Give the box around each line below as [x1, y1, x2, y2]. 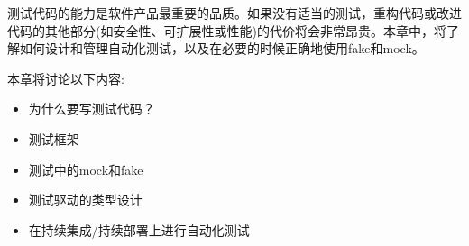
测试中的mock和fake [28, 159, 143, 178]
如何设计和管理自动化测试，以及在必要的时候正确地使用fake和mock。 [19, 39, 425, 58]
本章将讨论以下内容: [7, 68, 124, 87]
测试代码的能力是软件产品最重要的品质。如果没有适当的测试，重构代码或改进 [7, 4, 462, 22]
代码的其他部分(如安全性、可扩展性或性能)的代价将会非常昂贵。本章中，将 [7, 21, 446, 40]
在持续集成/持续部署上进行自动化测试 [28, 220, 250, 239]
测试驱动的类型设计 [28, 190, 143, 209]
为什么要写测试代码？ [28, 99, 155, 118]
